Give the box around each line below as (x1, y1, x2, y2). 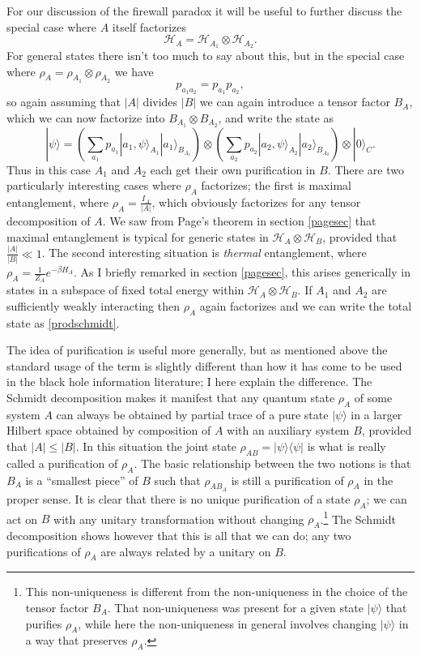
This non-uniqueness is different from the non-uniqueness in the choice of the (25, 583, 408, 600)
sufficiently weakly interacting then (6, 297, 181, 314)
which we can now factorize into (6, 109, 165, 126)
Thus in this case (6, 161, 91, 178)
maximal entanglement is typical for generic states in (6, 228, 269, 245)
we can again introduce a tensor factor (199, 93, 390, 110)
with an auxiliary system (227, 422, 350, 439)
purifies (25, 615, 62, 632)
